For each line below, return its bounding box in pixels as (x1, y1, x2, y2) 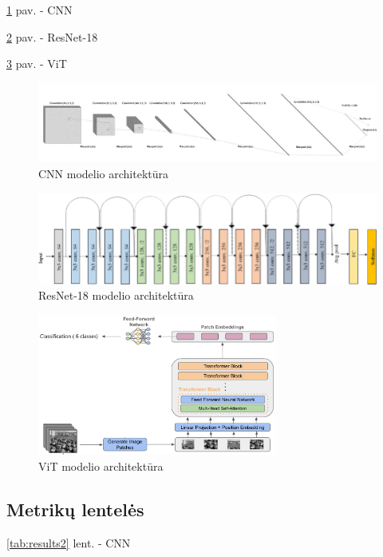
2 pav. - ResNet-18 (6, 28, 98, 45)
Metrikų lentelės (6, 496, 144, 521)
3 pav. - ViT (6, 55, 67, 72)
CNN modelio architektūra (38, 165, 169, 181)
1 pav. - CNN (6, 2, 73, 18)
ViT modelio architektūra (38, 457, 164, 474)
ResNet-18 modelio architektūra (38, 287, 194, 304)
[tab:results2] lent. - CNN (6, 534, 131, 551)
